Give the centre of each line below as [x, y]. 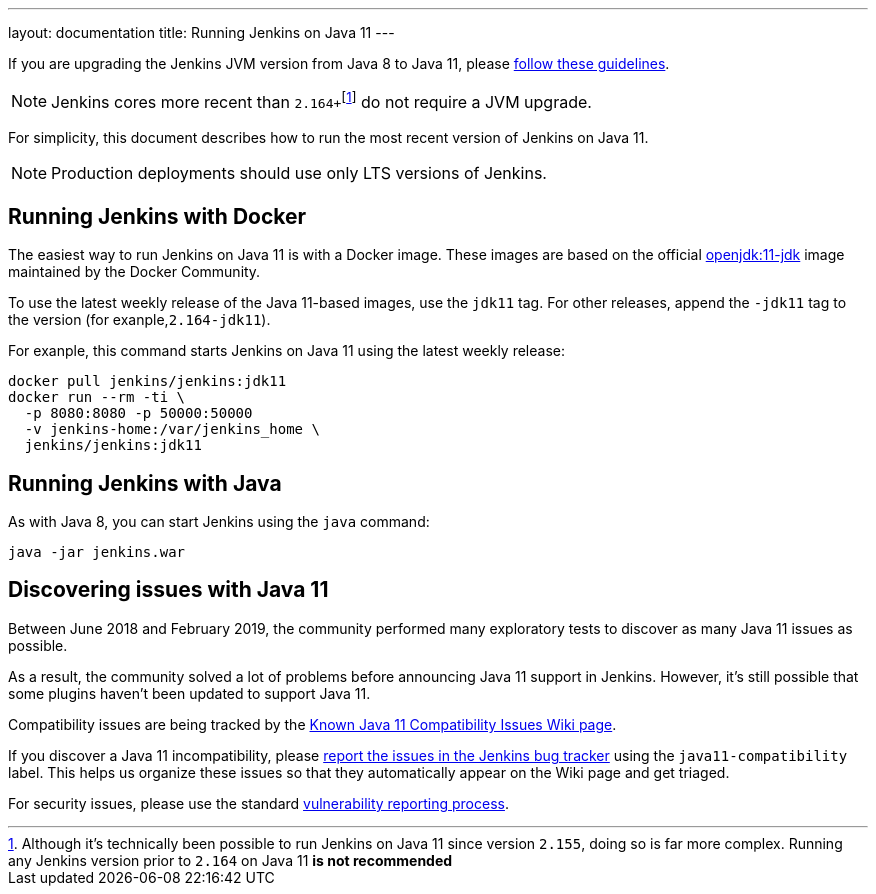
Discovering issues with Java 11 [168, 590]
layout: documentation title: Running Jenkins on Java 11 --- [201, 32]
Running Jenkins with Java [145, 483]
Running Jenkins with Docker [157, 216]
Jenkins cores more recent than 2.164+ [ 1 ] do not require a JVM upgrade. [321, 101]
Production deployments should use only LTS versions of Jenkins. [299, 173]
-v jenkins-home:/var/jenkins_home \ [172, 429]
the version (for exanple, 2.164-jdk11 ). [139, 320]
